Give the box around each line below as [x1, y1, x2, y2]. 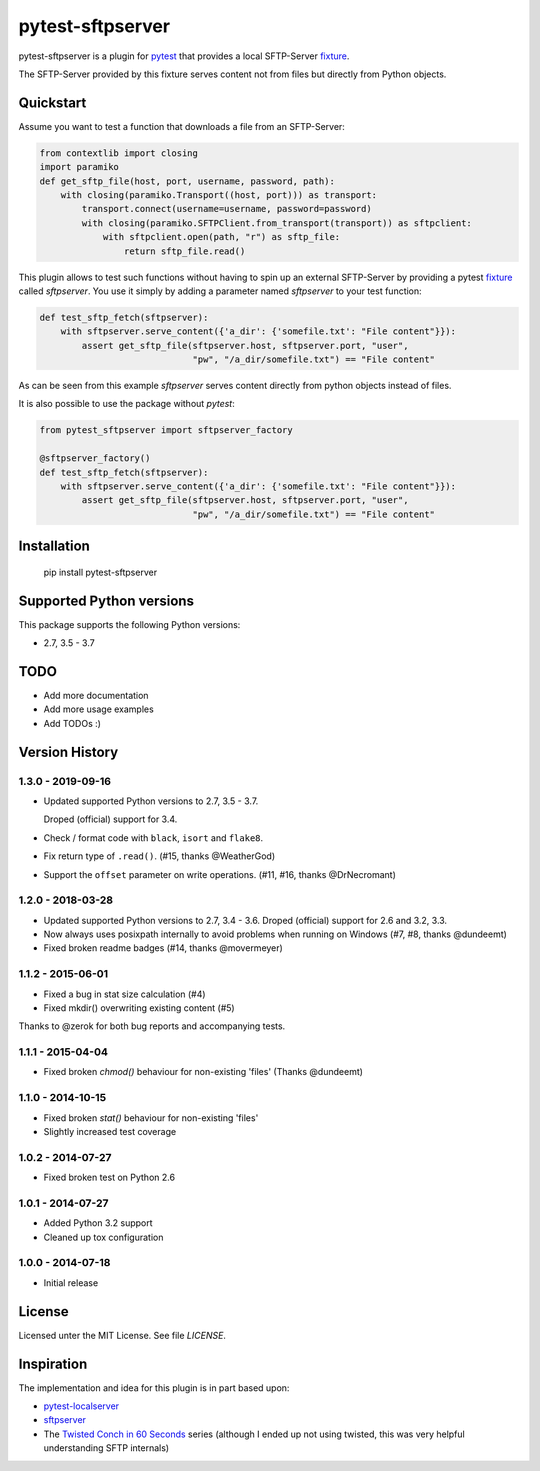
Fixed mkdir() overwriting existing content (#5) [43, 1001, 235, 1014]
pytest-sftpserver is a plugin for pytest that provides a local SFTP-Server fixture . [18, 50, 350, 62]
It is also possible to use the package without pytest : [18, 398, 235, 410]
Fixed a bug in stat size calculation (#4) [43, 988, 206, 1000]
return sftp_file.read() [123, 245, 246, 257]
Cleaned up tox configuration [43, 1231, 164, 1243]
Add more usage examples [43, 703, 154, 715]
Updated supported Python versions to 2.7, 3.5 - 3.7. [43, 795, 259, 807]
